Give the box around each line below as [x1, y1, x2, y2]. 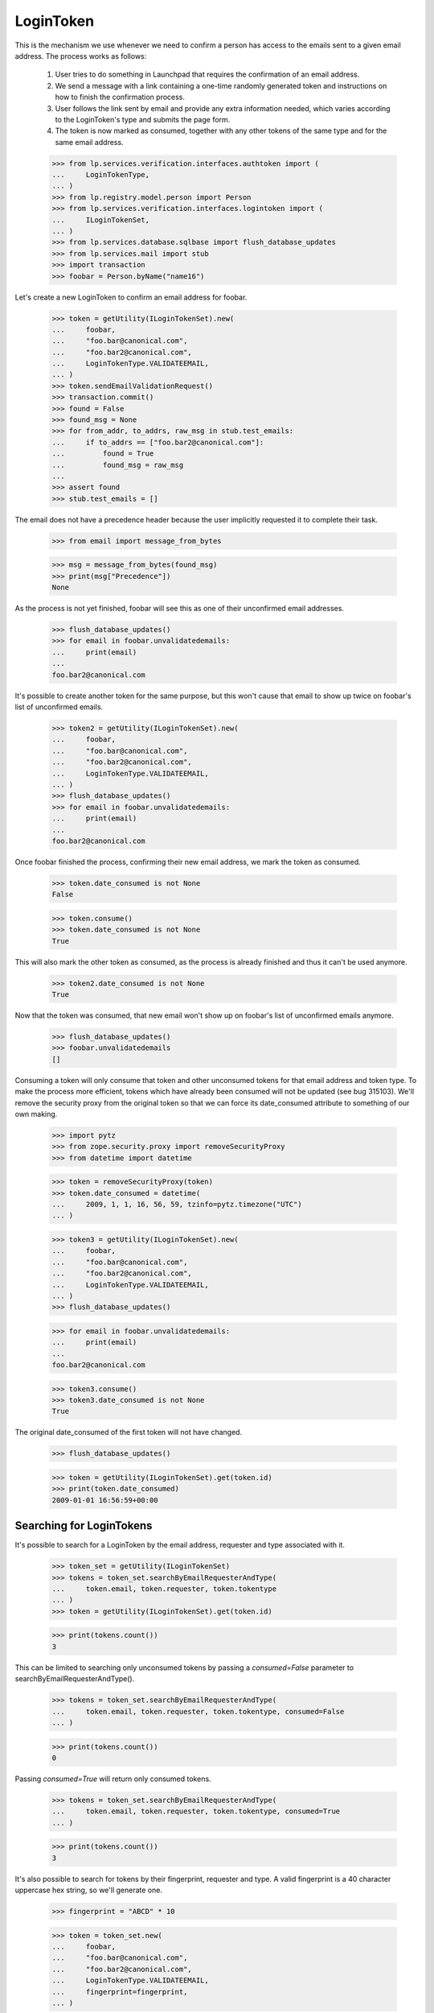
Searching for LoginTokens [14, 1519, 153, 1533]
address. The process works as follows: [14, 51, 147, 60]
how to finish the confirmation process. [55, 93, 185, 102]
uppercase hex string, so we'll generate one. [14, 1885, 162, 1895]
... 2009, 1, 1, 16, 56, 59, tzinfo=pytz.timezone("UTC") [51, 1200, 302, 1209]
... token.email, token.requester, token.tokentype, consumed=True [51, 1807, 341, 1816]
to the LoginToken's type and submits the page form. [55, 114, 231, 124]
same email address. [55, 137, 124, 147]
